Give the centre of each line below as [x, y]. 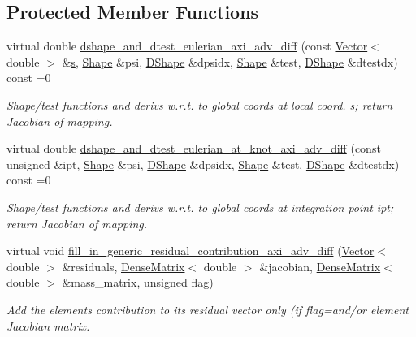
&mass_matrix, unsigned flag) [138, 282]
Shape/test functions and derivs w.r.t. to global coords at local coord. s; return [200, 104]
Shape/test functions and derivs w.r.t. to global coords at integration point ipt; [200, 207]
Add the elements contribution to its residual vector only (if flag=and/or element [208, 309]
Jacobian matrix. [48, 325]
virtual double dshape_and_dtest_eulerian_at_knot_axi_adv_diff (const [194, 148]
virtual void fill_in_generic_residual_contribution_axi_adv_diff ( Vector [191, 251]
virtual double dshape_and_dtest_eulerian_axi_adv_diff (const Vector [187, 46]
